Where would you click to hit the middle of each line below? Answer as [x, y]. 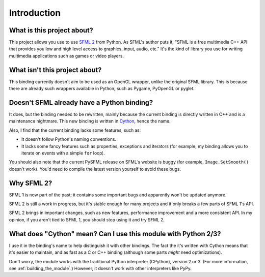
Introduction [35, 13]
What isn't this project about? [55, 70]
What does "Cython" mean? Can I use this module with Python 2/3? [115, 234]
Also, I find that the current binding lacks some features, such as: [75, 130]
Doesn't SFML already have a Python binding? [81, 103]
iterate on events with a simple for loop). [63, 153]
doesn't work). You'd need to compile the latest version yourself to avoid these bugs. [95, 169]
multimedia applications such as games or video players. [66, 56]
